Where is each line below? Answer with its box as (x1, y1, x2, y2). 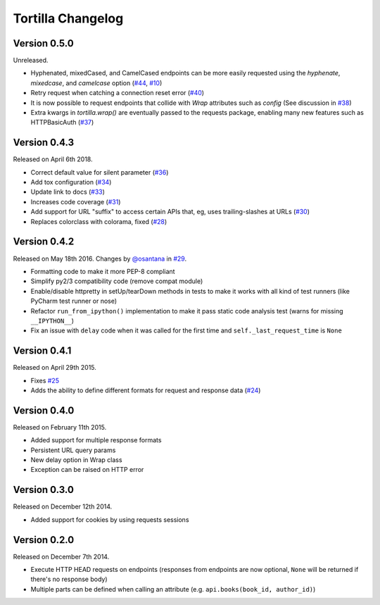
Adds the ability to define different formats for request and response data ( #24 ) (30, 386, 261, 394)
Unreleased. (13, 56, 49, 65)
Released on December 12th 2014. (13, 502, 113, 511)
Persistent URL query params (30, 446, 116, 454)
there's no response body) (30, 575, 108, 584)
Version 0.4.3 (13, 137, 74, 149)
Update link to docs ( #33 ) (30, 187, 106, 197)
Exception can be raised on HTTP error (30, 466, 144, 474)
